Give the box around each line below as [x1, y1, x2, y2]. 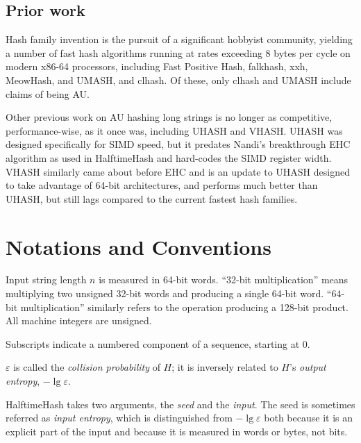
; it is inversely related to [171, 360, 278, 374]
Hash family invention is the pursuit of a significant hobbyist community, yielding [6, 32, 353, 47]
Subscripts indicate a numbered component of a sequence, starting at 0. [6, 336, 310, 351]
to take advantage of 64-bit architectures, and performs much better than [6, 178, 318, 192]
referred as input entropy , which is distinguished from [6, 410, 233, 425]
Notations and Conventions [6, 232, 271, 260]
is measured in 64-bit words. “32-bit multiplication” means [99, 272, 349, 287]
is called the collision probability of [13, 360, 160, 374]
